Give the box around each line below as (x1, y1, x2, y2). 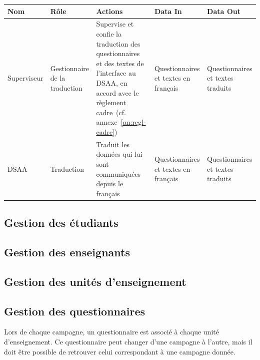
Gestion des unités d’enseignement (4, 273, 186, 289)
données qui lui (96, 149, 142, 159)
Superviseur (7, 73, 43, 83)
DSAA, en (96, 77, 127, 88)
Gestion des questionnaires (4, 303, 145, 318)
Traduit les (96, 139, 130, 149)
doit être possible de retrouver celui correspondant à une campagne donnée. (4, 346, 235, 356)
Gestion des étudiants (4, 215, 118, 230)
